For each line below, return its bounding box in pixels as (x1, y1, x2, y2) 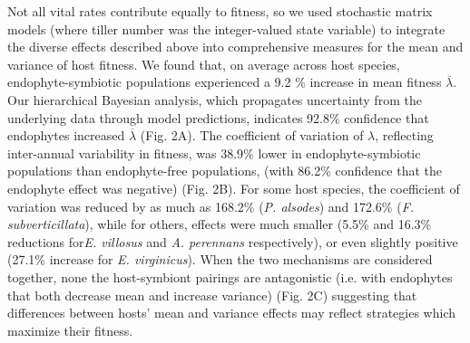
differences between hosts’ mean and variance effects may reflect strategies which (7, 303, 456, 322)
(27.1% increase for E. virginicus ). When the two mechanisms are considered (7, 250, 433, 269)
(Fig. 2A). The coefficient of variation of (140, 126, 364, 145)
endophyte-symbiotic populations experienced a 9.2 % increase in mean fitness (7, 72, 442, 91)
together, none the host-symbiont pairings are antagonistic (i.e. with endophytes (7, 267, 453, 286)
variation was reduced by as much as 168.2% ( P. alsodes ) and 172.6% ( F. (7, 196, 415, 215)
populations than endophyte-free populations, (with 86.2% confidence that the (7, 161, 442, 180)
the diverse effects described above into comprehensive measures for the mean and (7, 37, 464, 56)
